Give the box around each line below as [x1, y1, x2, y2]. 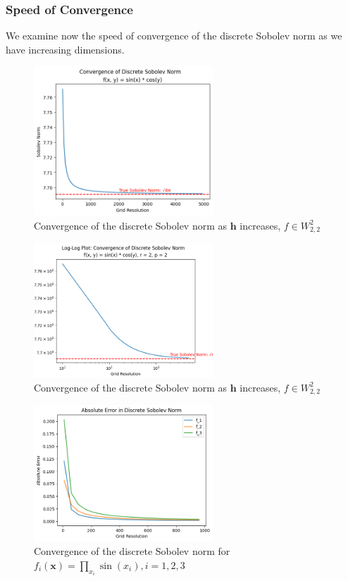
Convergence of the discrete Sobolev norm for [34, 544, 230, 558]
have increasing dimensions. [6, 42, 125, 56]
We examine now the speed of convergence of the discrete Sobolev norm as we [6, 28, 342, 43]
